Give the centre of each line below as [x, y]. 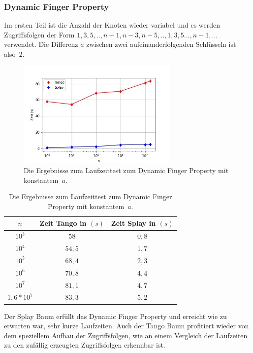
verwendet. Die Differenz [41, 44]
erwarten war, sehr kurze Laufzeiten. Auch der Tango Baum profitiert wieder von [126, 326]
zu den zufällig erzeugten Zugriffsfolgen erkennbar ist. [85, 345]
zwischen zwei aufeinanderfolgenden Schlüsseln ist [161, 44]
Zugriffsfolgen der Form [39, 34]
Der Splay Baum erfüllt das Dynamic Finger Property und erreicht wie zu [115, 316]
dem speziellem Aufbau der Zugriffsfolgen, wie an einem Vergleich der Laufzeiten [126, 335]
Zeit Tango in [63, 223]
